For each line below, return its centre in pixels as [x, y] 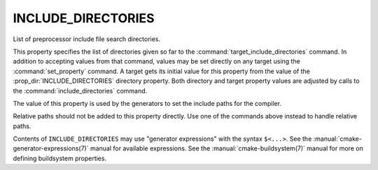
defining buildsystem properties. [60, 158]
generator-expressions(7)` [51, 148]
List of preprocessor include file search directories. [87, 39]
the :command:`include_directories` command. [80, 91]
